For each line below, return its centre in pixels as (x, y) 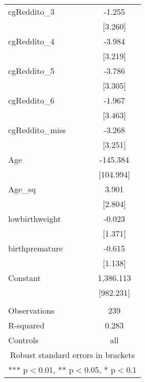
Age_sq (22, 189)
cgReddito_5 (31, 71)
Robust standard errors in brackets (72, 355)
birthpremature (35, 248)
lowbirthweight (35, 219)
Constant (25, 278)
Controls (23, 340)
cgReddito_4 (31, 41)
